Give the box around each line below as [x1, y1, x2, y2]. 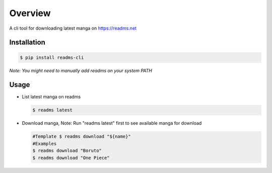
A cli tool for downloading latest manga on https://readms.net [9, 25, 137, 31]
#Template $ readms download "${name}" [32, 134, 131, 139]
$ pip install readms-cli [20, 54, 84, 60]
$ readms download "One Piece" [32, 155, 110, 160]
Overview [9, 8, 51, 19]
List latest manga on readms [22, 94, 81, 100]
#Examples [32, 141, 57, 146]
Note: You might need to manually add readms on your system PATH [9, 67, 152, 73]
